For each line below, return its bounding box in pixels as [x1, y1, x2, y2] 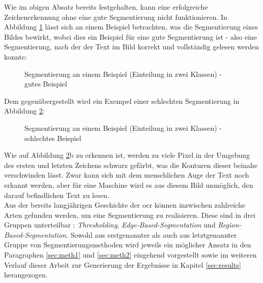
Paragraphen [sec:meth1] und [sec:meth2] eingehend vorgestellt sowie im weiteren [4, 249, 257, 260]
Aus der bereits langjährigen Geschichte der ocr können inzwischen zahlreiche [4, 200, 245, 210]
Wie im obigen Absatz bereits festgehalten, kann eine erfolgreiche [4, 2, 208, 12]
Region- [218, 219, 242, 230]
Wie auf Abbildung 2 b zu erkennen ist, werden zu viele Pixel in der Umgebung [4, 150, 250, 160]
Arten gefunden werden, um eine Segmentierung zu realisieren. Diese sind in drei [4, 209, 256, 220]
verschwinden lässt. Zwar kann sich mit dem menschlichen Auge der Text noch [4, 169, 249, 180]
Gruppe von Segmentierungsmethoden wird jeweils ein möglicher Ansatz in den [4, 239, 251, 250]
